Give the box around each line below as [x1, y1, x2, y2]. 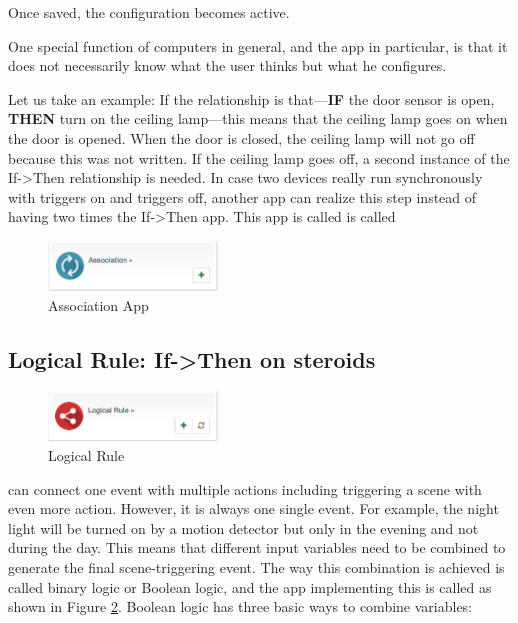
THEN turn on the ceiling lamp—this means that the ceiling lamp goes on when [8, 108, 508, 129]
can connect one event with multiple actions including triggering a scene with [8, 478, 482, 499]
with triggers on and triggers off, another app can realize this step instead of [8, 186, 477, 207]
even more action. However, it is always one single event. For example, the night [8, 498, 499, 519]
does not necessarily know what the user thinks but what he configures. [8, 55, 447, 76]
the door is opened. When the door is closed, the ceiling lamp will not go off [8, 127, 475, 148]
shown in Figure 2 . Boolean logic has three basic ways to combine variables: [8, 596, 473, 617]
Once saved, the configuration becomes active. [8, 2, 290, 22]
